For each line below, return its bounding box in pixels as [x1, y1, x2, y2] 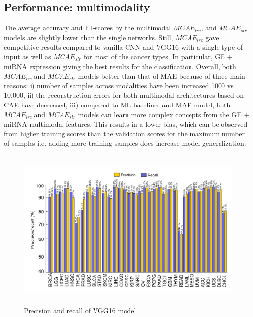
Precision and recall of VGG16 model [24, 305, 136, 315]
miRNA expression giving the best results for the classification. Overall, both [4, 61, 236, 71]
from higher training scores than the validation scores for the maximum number [4, 128, 245, 138]
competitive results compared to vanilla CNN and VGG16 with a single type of [4, 42, 243, 52]
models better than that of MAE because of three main [78, 71, 245, 81]
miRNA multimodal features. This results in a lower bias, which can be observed [4, 119, 248, 129]
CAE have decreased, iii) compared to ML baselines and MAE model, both [4, 99, 231, 109]
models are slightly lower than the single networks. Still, [4, 32, 173, 42]
